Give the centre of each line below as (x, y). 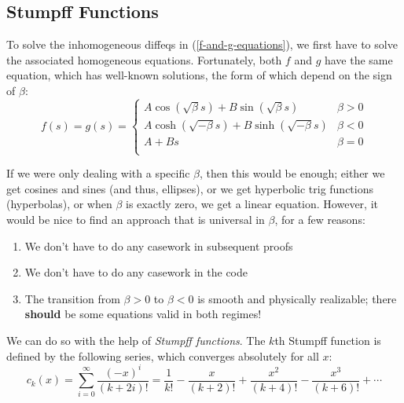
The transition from (72, 298)
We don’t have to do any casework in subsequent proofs (159, 245)
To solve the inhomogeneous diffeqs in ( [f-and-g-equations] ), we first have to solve (202, 44)
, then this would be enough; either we (292, 173)
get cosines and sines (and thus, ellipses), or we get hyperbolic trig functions (190, 188)
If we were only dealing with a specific (98, 173)
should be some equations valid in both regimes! (143, 314)
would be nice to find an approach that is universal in (136, 219)
